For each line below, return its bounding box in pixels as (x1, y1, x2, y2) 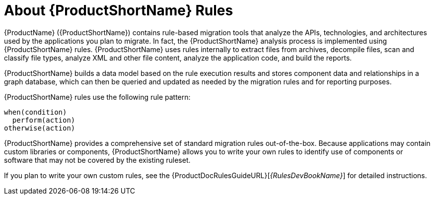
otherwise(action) (4, 124, 75, 132)
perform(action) (12, 116, 75, 124)
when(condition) (4, 108, 67, 116)
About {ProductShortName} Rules (4, 2, 233, 19)
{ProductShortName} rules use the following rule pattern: (4, 92, 191, 101)
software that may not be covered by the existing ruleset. (4, 155, 191, 164)
